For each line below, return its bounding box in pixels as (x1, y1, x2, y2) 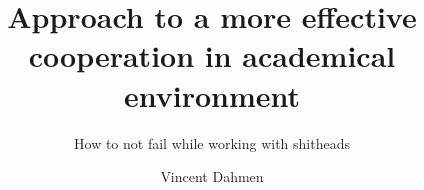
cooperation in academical (28, 35, 396, 76)
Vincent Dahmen (160, 166, 264, 187)
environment (123, 74, 301, 115)
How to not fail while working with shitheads (74, 132, 350, 153)
